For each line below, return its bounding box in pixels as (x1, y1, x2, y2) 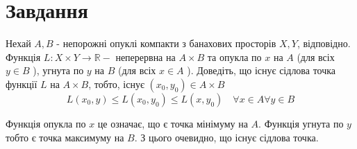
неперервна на (115, 49, 176, 64)
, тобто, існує (88, 76, 144, 91)
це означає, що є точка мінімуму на (97, 116, 248, 130)
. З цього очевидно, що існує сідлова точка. (134, 130, 319, 144)
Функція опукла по (6, 116, 86, 130)
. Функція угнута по (258, 116, 344, 130)
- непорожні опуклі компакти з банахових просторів (56, 36, 276, 51)
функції (6, 76, 38, 91)
